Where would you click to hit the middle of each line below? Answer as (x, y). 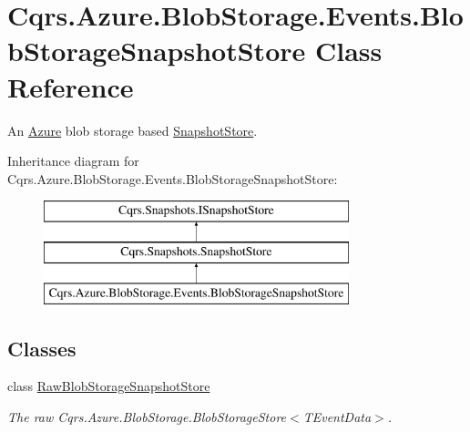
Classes (42, 348)
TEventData (337, 417)
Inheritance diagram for (73, 161)
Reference (71, 86)
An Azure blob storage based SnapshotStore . (133, 130)
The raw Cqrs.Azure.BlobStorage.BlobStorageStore (147, 417)
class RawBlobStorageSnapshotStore (109, 386)
